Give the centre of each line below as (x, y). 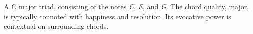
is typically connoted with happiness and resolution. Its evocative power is (118, 16)
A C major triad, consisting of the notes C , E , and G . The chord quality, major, (127, 6)
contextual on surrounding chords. (56, 26)
